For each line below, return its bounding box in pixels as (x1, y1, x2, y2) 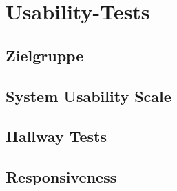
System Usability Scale (6, 85, 171, 106)
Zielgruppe (6, 44, 84, 66)
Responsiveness (6, 166, 117, 188)
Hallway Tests (6, 125, 107, 147)
